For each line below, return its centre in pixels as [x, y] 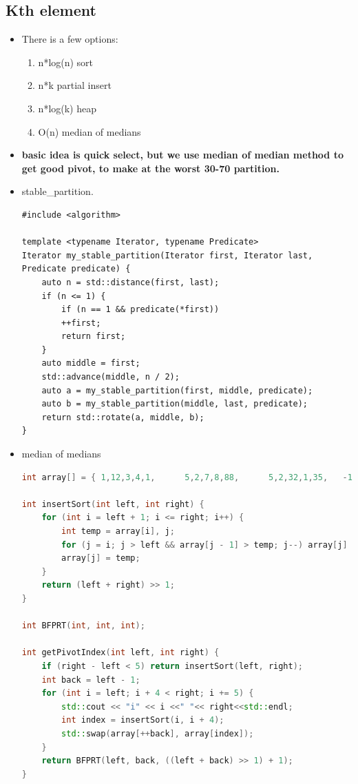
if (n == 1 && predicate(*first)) [140, 310]
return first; [94, 337]
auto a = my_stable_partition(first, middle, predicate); [177, 390]
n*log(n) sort [66, 62]
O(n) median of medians [89, 131]
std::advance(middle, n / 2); [110, 377]
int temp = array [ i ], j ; [118, 532]
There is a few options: [70, 39]
